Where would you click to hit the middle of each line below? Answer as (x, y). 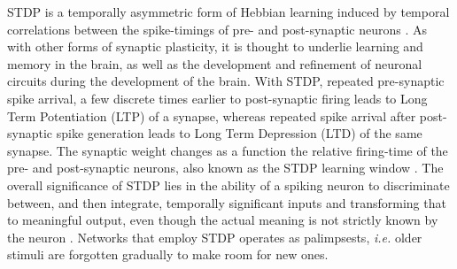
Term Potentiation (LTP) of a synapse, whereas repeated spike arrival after (212, 115)
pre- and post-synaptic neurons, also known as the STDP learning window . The (225, 168)
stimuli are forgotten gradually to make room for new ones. (168, 254)
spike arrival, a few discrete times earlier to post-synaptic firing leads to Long (217, 98)
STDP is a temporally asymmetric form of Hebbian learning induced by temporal (228, 12)
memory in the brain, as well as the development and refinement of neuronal (215, 63)
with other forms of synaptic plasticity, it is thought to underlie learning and (215, 46)
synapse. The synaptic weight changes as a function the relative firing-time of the (228, 150)
